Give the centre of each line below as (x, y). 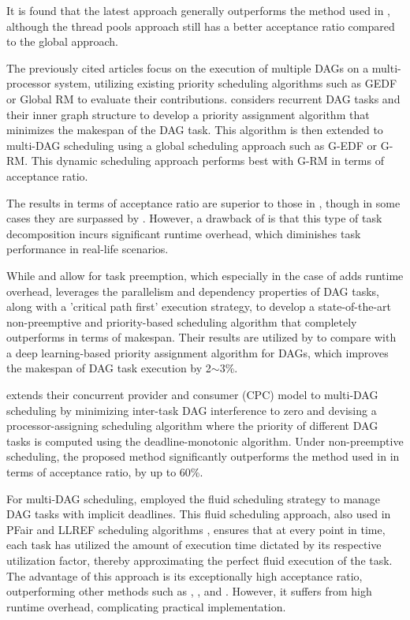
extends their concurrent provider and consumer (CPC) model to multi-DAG (192, 395)
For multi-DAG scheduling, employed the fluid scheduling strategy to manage (194, 498)
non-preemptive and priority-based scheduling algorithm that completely (182, 321)
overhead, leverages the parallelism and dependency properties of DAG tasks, (193, 291)
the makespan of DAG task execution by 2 (109, 368)
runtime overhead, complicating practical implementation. (146, 606)
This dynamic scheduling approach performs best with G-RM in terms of (207, 161)
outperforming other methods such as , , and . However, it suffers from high (189, 591)
